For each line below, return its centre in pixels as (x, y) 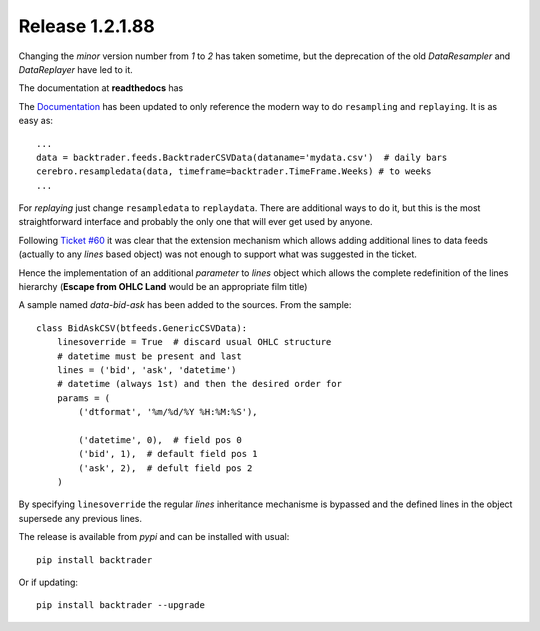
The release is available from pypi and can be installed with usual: (154, 537)
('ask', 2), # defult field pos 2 (165, 468)
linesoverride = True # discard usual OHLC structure (194, 342)
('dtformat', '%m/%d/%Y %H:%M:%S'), (168, 412)
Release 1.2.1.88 (86, 26)
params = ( (83, 398)
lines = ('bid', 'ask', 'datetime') (146, 369)
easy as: (36, 121)
